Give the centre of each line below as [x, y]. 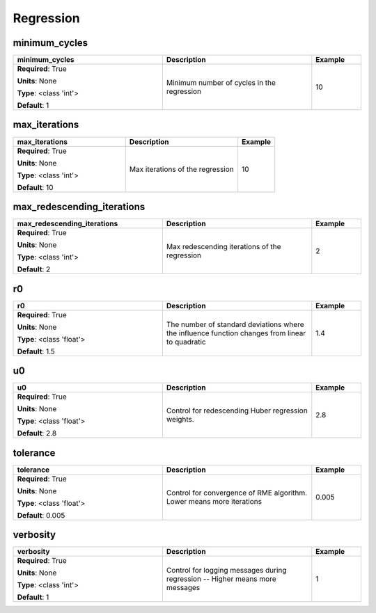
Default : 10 [35, 187]
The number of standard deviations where [235, 324]
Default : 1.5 [36, 351]
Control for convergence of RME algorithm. [237, 493]
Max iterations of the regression [181, 169]
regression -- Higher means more [221, 579]
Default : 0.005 [41, 515]
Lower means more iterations [214, 501]
